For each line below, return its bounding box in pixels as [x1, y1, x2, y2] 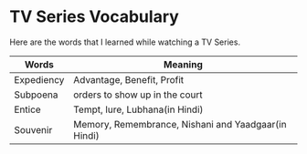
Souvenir [14, 123, 53, 136]
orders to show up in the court [72, 88, 203, 101]
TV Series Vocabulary [9, 6, 180, 27]
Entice [14, 103, 41, 116]
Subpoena [14, 88, 58, 101]
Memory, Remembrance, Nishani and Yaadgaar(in [72, 118, 287, 130]
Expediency [14, 73, 65, 86]
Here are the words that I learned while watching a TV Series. [9, 36, 240, 47]
